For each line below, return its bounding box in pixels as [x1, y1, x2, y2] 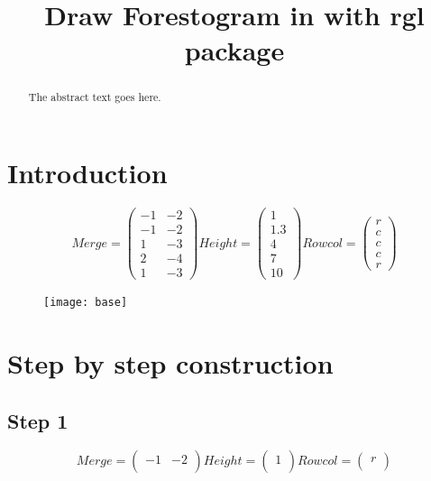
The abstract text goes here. [28, 89, 161, 105]
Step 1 [7, 406, 69, 434]
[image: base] [43, 296, 128, 310]
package [184, 32, 285, 69]
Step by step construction [7, 345, 334, 382]
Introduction [7, 154, 168, 191]
